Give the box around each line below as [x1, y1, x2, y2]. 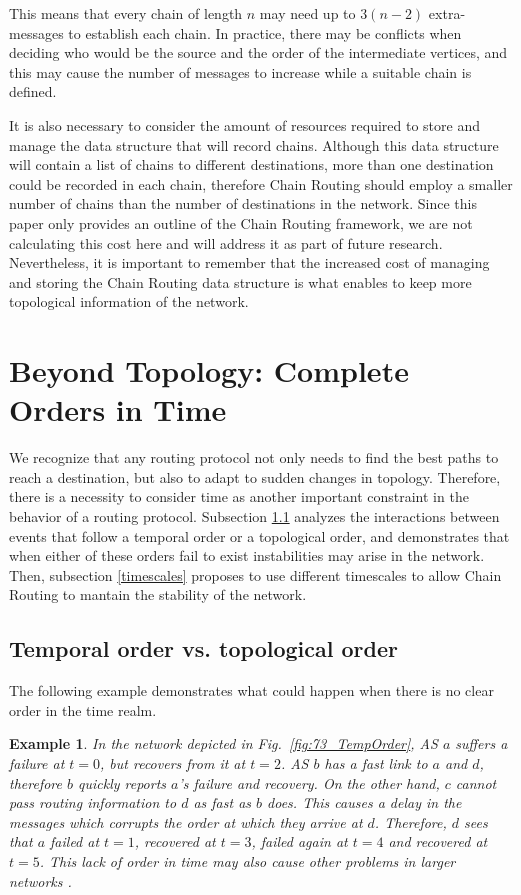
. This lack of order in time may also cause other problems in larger [39, 850, 456, 871]
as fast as [193, 792, 252, 813]
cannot [455, 772, 497, 793]
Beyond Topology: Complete [9, 350, 409, 391]
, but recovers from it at [100, 752, 246, 773]
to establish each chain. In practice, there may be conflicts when [68, 22, 462, 43]
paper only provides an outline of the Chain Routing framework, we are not [9, 212, 473, 233]
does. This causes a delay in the [267, 792, 462, 813]
